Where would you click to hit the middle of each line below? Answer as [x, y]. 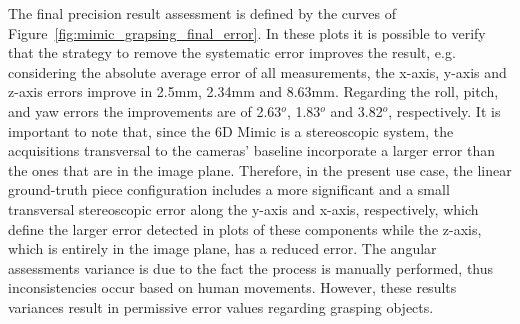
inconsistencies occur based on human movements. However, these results [232, 287]
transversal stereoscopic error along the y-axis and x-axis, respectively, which [243, 208]
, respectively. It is [444, 110]
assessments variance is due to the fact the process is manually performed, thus [251, 267]
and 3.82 [356, 110]
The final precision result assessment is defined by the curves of [202, 13]
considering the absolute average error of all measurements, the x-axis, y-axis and [257, 71]
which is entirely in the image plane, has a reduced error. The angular [222, 248]
